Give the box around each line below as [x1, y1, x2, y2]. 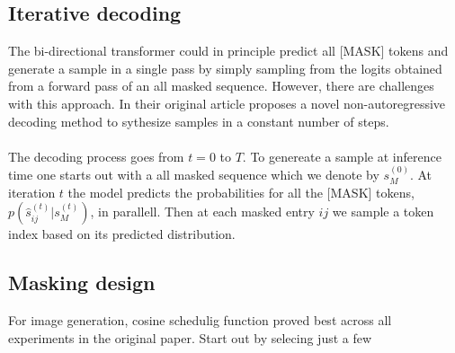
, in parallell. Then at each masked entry [90, 202, 315, 221]
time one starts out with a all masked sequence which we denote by [8, 165, 379, 184]
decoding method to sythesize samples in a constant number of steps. [8, 111, 389, 130]
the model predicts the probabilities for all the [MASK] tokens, [67, 182, 415, 201]
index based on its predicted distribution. [8, 225, 236, 243]
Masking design [8, 269, 156, 296]
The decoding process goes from [8, 146, 184, 165]
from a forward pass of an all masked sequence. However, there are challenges [8, 76, 434, 95]
